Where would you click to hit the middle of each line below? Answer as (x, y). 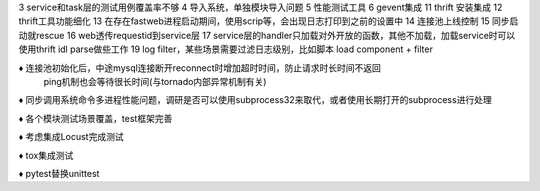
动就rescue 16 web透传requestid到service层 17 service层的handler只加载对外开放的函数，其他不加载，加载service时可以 (267, 35)
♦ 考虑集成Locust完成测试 (71, 137)
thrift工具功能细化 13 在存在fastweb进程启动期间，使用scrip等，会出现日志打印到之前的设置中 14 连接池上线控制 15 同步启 (268, 21)
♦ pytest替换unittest (59, 173)
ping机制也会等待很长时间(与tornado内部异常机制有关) (155, 81)
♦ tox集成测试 (46, 155)
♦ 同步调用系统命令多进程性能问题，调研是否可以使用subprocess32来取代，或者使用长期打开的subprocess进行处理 (255, 100)
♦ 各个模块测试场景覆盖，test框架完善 (95, 118)
